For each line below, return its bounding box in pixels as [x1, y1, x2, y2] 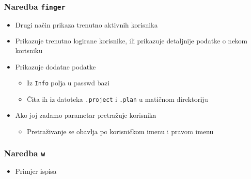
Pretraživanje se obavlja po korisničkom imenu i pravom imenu [27, 126, 214, 137]
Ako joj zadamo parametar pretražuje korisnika [15, 110, 157, 120]
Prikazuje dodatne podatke [15, 61, 96, 71]
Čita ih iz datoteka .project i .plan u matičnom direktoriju [27, 94, 208, 104]
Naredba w [4, 147, 45, 159]
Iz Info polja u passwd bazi [27, 78, 110, 88]
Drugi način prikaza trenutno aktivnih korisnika [15, 19, 158, 29]
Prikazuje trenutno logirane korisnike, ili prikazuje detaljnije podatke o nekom [15, 36, 248, 46]
